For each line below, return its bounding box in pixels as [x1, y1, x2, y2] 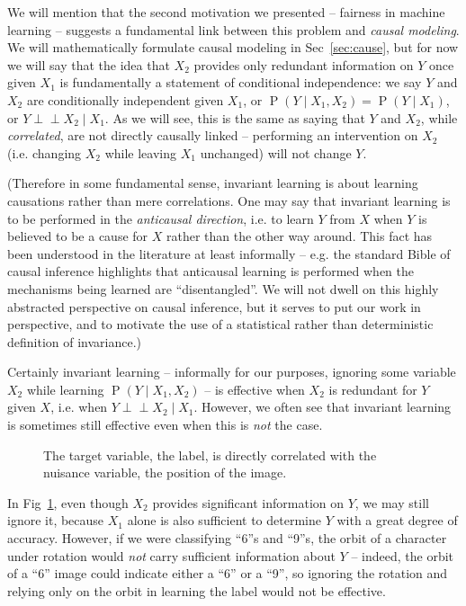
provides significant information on [152, 493, 344, 512]
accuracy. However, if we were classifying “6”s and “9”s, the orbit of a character [7, 529, 447, 548]
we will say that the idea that [7, 55, 170, 74]
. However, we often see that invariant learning [193, 397, 452, 416]
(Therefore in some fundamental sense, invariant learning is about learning [7, 174, 418, 192]
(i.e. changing [7, 143, 82, 162]
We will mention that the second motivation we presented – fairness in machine [7, 3, 445, 21]
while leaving [104, 143, 177, 162]
